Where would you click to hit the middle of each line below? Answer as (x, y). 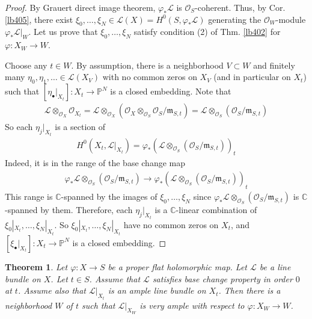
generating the (235, 19)
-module (291, 19)
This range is (29, 196)
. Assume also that (52, 290)
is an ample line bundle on (157, 290)
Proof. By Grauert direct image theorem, (80, 7)
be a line (275, 266)
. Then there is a (249, 290)
